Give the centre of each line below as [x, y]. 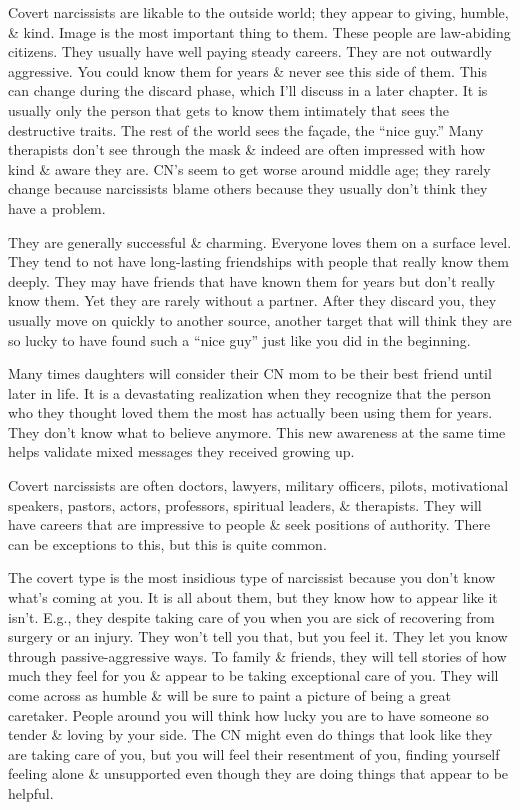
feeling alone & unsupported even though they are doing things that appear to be [258, 773]
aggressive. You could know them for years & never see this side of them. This [247, 70]
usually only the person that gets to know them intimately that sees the [229, 109]
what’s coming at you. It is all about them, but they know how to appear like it [253, 597]
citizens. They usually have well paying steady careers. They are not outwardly [250, 51]
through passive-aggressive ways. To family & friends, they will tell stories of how [257, 655]
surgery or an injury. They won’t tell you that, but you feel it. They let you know [258, 636]
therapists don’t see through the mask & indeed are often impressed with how [246, 149]
